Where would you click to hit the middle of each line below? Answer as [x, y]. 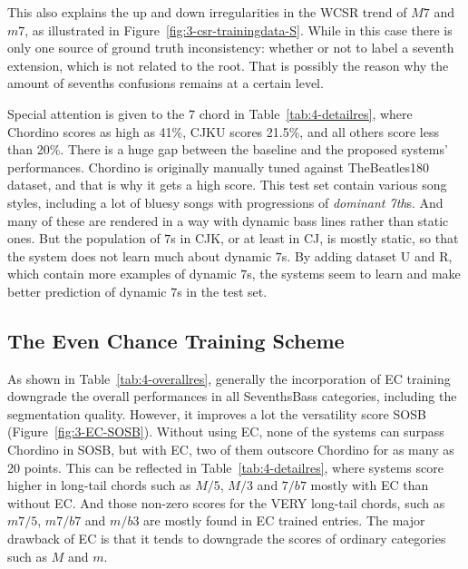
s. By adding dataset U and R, [367, 255]
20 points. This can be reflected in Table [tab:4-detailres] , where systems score [225, 467]
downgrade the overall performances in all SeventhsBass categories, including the [232, 396]
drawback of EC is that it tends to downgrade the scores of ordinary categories [227, 539]
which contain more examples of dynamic [122, 274]
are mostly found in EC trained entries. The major [284, 520]
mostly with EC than [370, 485]
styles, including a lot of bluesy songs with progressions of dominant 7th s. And [225, 202]
